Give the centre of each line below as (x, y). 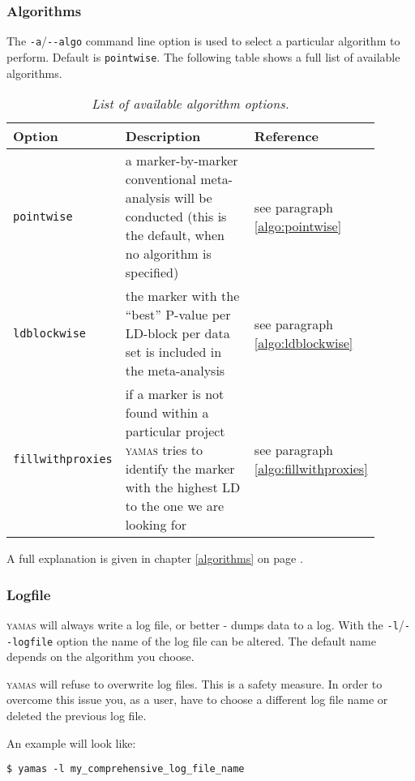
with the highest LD (183, 487)
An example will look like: (71, 742)
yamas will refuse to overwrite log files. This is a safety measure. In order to (195, 683)
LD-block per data (178, 333)
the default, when (175, 235)
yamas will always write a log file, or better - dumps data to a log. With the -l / (205, 624)
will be (193, 198)
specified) (152, 272)
